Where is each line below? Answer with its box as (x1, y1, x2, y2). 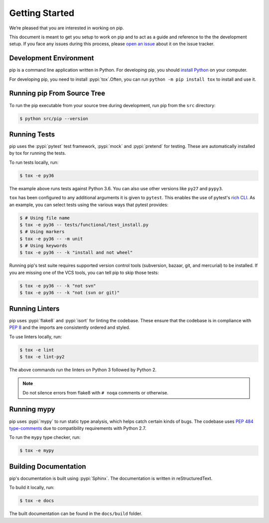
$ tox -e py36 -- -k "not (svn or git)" (19, 290, 120, 296)
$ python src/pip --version (19, 116, 88, 122)
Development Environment (9, 54, 94, 62)
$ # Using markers (19, 229, 65, 235)
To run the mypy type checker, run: (9, 434, 81, 440)
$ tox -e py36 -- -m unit (19, 236, 83, 242)
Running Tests (9, 130, 55, 138)
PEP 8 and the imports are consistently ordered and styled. (9, 324, 131, 331)
